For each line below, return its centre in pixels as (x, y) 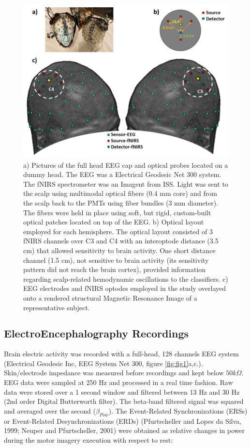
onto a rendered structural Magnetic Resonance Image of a (110, 297)
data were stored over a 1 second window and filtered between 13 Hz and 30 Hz (122, 392)
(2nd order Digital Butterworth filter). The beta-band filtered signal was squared (124, 401)
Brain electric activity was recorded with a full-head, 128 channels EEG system (121, 354)
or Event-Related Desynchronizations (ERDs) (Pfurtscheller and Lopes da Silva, (123, 421)
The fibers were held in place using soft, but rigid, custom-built (117, 212)
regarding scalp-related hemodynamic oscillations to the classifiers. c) (126, 279)
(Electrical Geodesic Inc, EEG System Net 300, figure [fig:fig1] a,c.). (103, 363)
